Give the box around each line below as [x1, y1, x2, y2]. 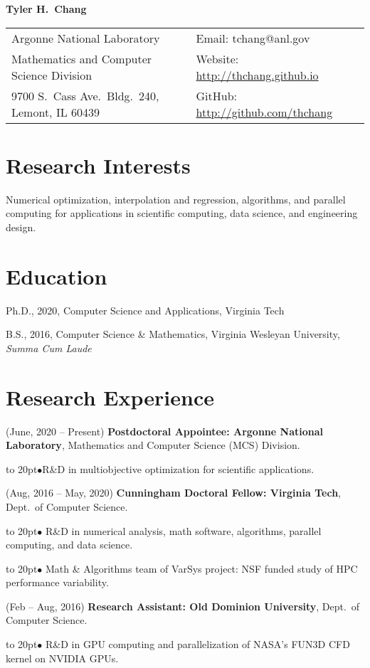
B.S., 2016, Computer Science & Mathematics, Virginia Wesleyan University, [6, 327, 340, 341]
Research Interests [6, 150, 191, 179]
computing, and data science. [6, 537, 133, 552]
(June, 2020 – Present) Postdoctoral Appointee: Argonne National [6, 423, 323, 438]
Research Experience [6, 382, 214, 411]
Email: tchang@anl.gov [196, 29, 310, 46]
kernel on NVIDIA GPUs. [6, 650, 119, 665]
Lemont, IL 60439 [11, 103, 100, 120]
